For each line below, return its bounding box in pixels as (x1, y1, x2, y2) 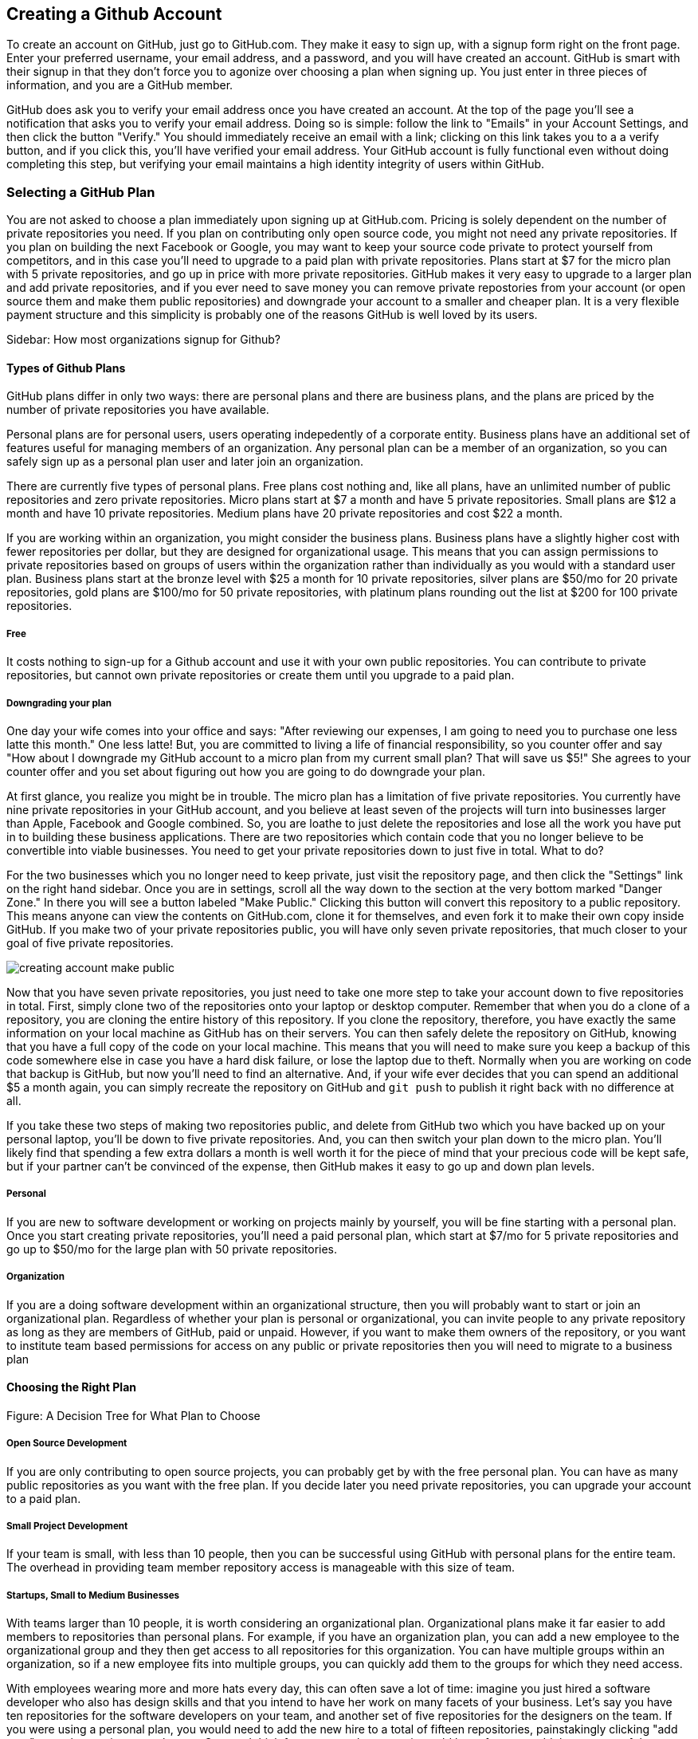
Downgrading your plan (6, 697, 112, 709)
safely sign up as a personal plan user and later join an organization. (6, 454, 364, 469)
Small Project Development (6, 1520, 128, 1532)
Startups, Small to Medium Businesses (6, 1589, 180, 1601)
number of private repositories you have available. (6, 403, 269, 417)
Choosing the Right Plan (6, 1380, 136, 1395)
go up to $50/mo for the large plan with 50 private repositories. (6, 1241, 338, 1256)
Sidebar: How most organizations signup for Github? (6, 332, 281, 347)
